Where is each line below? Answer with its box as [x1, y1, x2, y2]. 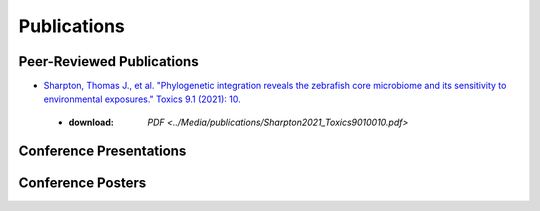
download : [68, 116, 114, 128]
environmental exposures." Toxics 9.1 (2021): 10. [43, 93, 241, 105]
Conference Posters [18, 174, 147, 191]
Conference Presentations [18, 142, 187, 159]
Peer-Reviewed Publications [18, 53, 199, 70]
